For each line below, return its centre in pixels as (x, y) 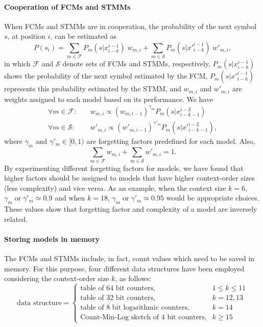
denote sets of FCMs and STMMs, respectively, (136, 64)
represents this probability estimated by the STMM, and (93, 89)
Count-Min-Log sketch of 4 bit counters (142, 318)
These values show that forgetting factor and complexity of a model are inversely (131, 209)
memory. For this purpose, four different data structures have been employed (124, 268)
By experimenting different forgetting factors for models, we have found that (124, 168)
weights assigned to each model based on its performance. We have (109, 99)
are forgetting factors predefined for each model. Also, (171, 141)
